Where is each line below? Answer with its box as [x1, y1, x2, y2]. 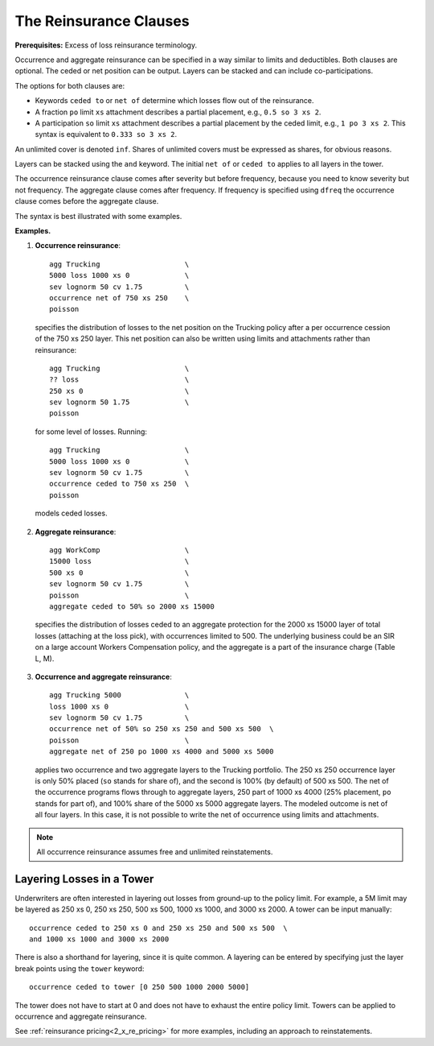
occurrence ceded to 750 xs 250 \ [49, 479, 190, 489]
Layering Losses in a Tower [14, 872, 154, 886]
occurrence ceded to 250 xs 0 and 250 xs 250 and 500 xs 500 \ [29, 923, 289, 932]
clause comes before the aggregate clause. [14, 196, 159, 206]
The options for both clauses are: [14, 81, 125, 90]
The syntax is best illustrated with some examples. [14, 211, 182, 221]
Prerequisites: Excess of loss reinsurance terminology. [14, 40, 197, 50]
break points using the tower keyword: [14, 963, 145, 974]
